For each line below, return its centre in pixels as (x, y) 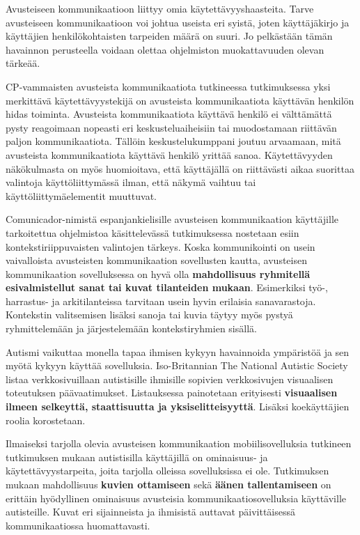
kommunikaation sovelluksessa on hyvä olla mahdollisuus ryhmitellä (158, 273)
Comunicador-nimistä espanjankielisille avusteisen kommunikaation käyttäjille (172, 219)
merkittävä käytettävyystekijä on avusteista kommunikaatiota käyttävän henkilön (180, 100)
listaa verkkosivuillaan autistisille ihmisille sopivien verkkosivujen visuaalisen (170, 379)
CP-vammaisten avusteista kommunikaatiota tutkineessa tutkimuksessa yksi (168, 86)
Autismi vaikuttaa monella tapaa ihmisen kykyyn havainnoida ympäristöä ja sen (178, 351)
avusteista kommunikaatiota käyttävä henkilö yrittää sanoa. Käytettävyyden (169, 154)
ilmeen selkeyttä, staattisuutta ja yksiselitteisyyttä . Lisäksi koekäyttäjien (178, 406)
